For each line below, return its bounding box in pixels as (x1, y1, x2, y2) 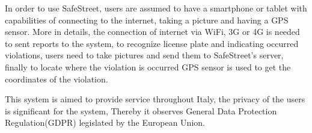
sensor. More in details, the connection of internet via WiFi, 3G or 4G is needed (5, 25, 300, 38)
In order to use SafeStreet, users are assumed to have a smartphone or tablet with (5, 2, 307, 14)
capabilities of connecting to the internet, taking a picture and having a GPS (5, 13, 289, 26)
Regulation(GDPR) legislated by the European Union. (5, 116, 205, 129)
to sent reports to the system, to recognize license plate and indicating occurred (5, 37, 299, 49)
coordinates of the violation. (5, 72, 108, 85)
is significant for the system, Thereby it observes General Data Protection (5, 104, 277, 117)
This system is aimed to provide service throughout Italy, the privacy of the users (5, 93, 305, 105)
